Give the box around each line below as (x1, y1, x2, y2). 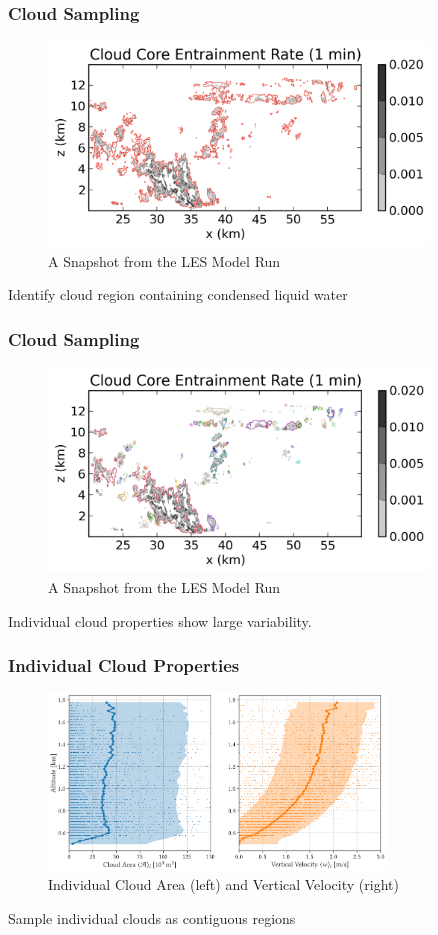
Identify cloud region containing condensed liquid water (8, 284, 348, 305)
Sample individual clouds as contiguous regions (8, 907, 296, 928)
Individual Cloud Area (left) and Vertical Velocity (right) (48, 874, 399, 895)
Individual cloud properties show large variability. (8, 610, 312, 631)
